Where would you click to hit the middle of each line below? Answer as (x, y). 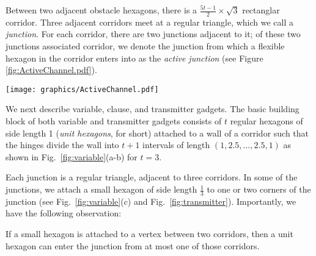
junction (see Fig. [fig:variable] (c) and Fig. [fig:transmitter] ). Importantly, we (151, 201)
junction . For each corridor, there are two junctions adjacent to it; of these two (153, 34)
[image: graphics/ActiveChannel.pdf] (82, 89)
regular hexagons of (266, 121)
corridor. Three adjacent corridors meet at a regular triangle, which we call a (150, 22)
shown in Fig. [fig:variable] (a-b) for (72, 156)
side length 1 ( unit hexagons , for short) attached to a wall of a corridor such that (157, 133)
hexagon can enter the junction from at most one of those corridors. (133, 245)
